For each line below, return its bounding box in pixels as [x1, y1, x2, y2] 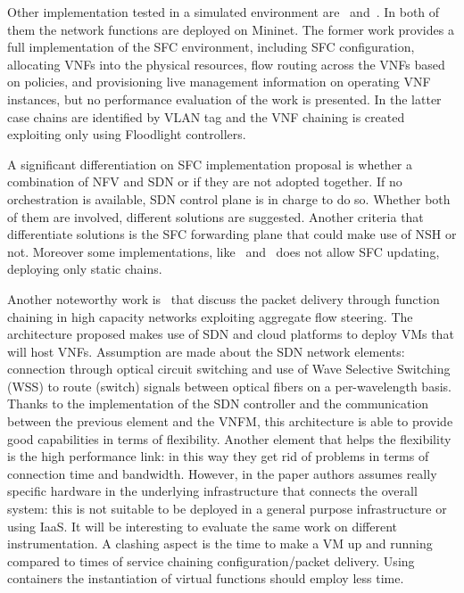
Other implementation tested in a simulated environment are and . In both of [7, 3, 440, 21]
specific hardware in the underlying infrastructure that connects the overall [7, 482, 418, 500]
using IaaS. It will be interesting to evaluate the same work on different [7, 516, 398, 535]
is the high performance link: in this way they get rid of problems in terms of [7, 447, 429, 465]
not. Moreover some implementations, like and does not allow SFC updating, [7, 242, 440, 260]
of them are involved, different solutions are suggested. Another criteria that [7, 207, 424, 226]
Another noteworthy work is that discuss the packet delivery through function [7, 289, 440, 308]
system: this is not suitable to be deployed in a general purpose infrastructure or [7, 499, 447, 518]
